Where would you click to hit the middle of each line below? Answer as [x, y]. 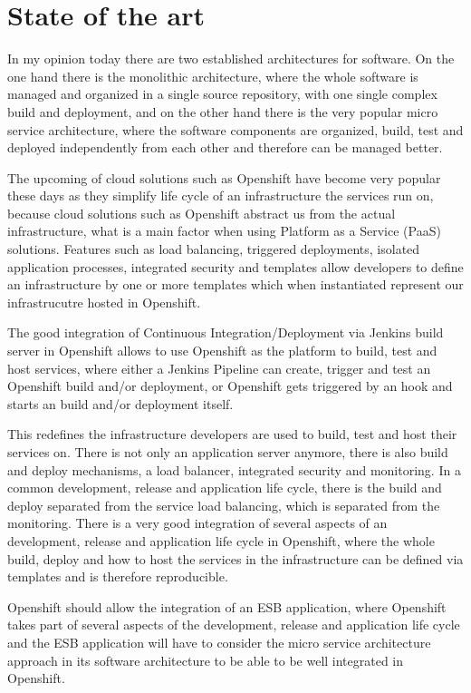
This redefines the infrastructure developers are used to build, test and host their [232, 434]
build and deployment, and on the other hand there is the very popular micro [223, 111]
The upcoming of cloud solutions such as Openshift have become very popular [224, 177]
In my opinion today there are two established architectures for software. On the [231, 59]
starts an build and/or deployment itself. [120, 403]
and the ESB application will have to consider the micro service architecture [219, 642]
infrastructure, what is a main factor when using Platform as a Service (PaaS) [224, 231]
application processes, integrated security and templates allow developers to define [235, 266]
